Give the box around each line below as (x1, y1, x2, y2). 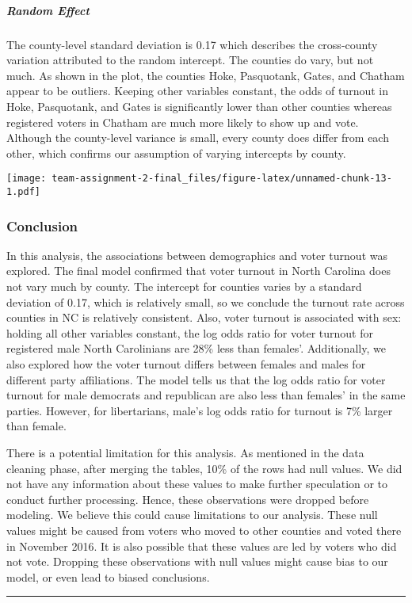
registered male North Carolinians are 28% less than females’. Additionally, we (6, 340, 386, 357)
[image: (6, 173, 47, 185)
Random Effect (6, 2, 90, 18)
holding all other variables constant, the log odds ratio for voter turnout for (6, 324, 373, 341)
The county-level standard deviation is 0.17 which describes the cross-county (6, 36, 378, 52)
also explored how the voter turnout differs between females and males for (6, 356, 366, 372)
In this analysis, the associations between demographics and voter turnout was (6, 246, 387, 263)
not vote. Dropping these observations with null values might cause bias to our (6, 553, 388, 570)
